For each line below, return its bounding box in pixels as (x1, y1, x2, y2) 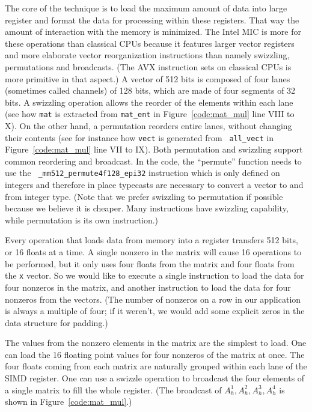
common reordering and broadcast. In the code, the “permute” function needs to (5, 154, 302, 167)
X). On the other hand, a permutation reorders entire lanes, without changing (5, 120, 292, 132)
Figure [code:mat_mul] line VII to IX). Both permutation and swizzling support (5, 143, 303, 156)
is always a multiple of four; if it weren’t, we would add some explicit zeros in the (5, 304, 305, 317)
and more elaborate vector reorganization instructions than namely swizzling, (5, 49, 290, 61)
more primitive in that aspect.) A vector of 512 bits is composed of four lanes (5, 72, 290, 85)
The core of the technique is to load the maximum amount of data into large (5, 2, 287, 14)
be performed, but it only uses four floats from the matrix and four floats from (5, 257, 295, 270)
